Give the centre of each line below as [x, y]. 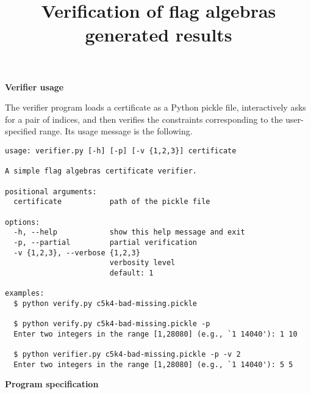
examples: [25, 294]
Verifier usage [34, 86]
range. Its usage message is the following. [116, 131]
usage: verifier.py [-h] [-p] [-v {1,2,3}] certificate [121, 151]
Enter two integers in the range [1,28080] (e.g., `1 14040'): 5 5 [153, 364]
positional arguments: [51, 192]
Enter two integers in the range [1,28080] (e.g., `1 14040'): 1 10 [155, 334]
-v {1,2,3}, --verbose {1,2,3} [77, 253]
